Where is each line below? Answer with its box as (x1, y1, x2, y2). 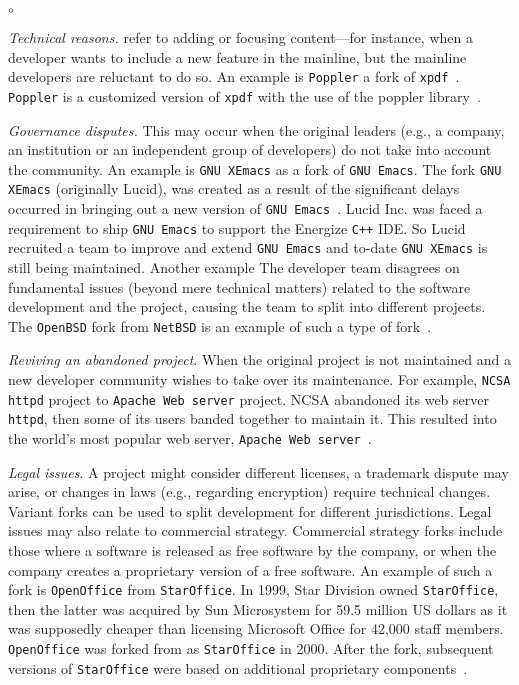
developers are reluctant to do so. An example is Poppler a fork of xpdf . (8, 66, 460, 87)
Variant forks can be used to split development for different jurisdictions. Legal (8, 500, 492, 521)
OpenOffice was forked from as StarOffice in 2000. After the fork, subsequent (8, 638, 494, 659)
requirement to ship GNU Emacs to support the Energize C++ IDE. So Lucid (8, 217, 466, 238)
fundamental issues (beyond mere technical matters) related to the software (8, 276, 471, 297)
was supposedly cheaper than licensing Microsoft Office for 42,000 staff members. (8, 618, 504, 639)
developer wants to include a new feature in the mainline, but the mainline (8, 46, 467, 67)
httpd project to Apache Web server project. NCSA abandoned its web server (8, 388, 489, 409)
